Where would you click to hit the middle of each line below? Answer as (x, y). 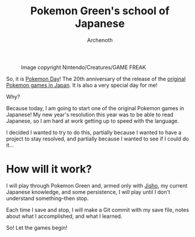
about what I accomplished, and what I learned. (65, 216)
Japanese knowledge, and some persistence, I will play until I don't (88, 192)
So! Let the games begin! (37, 227)
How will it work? (49, 169)
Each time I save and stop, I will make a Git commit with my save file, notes (97, 210)
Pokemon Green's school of (100, 11)
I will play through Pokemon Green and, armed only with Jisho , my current (97, 185)
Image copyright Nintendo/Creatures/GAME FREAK (84, 67)
